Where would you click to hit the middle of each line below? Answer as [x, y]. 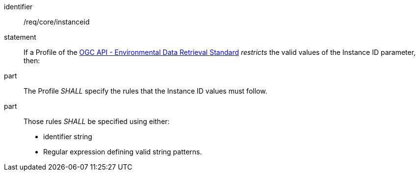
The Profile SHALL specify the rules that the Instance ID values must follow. [145, 91]
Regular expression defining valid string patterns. [123, 152]
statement [20, 37]
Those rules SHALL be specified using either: [97, 121]
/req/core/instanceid [57, 22]
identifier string [68, 137]
